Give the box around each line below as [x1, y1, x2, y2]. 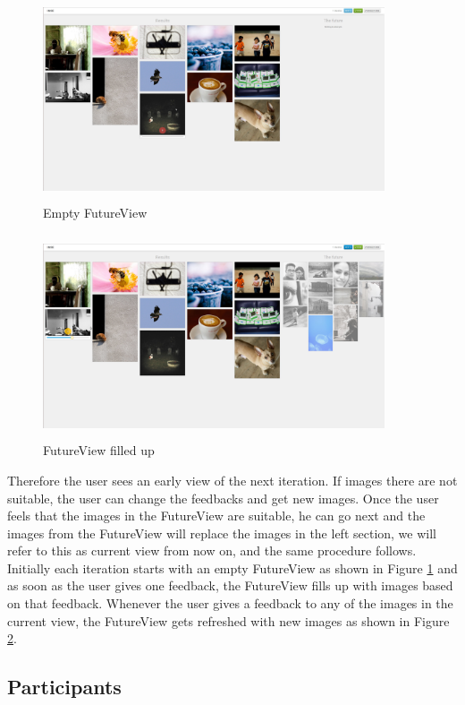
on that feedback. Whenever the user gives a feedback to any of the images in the [7, 594, 453, 613]
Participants [7, 673, 122, 701]
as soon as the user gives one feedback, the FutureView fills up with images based [7, 576, 453, 595]
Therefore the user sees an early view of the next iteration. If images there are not [7, 470, 458, 489]
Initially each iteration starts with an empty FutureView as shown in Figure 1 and [7, 558, 458, 577]
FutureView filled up [43, 441, 155, 460]
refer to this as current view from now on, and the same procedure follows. [7, 541, 417, 560]
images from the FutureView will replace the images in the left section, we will [7, 523, 436, 542]
